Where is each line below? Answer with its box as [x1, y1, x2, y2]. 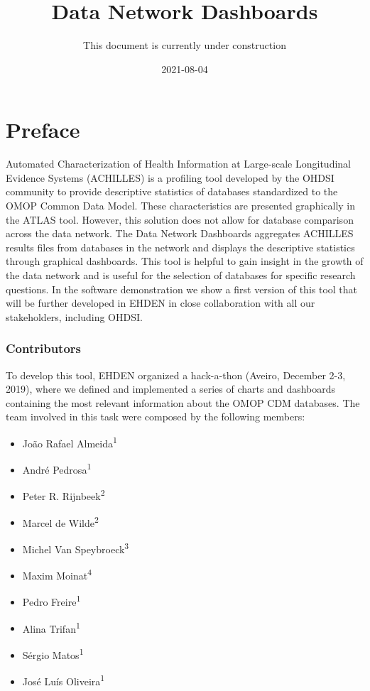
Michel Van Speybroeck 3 [22, 539, 129, 556]
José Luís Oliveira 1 [22, 672, 105, 688]
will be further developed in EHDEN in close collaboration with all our [6, 295, 315, 310]
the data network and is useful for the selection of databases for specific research [6, 268, 356, 282]
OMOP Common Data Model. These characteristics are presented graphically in [6, 198, 356, 213]
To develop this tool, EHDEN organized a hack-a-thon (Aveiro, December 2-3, [6, 367, 346, 382]
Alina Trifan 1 [22, 619, 80, 636]
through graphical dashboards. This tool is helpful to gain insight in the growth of [6, 254, 364, 268]
